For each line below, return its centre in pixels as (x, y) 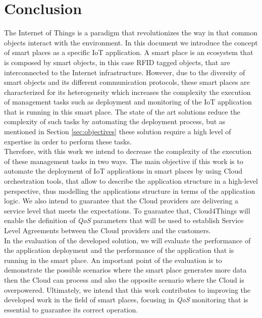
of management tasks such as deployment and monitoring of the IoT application (128, 102)
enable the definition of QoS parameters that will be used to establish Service (124, 220)
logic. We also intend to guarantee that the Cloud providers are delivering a (121, 201)
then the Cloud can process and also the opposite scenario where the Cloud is (124, 279)
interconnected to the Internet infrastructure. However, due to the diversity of (125, 72)
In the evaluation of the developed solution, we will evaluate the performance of (127, 240)
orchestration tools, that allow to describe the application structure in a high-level (131, 181)
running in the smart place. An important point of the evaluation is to (113, 260)
